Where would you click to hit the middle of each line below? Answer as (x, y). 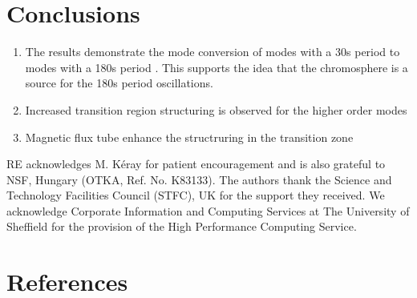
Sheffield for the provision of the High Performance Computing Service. (182, 226)
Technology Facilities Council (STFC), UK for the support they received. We (196, 195)
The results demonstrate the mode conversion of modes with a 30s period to (213, 52)
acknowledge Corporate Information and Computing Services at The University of (208, 210)
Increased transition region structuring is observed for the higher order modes (216, 109)
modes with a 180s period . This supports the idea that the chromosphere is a (217, 67)
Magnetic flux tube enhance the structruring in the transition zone (189, 137)
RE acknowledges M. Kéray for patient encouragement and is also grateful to (196, 164)
